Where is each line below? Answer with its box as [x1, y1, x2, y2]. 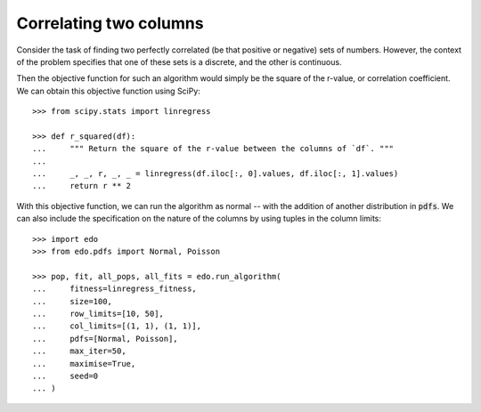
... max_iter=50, [32, 346, 126, 356]
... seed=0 [32, 370, 99, 381]
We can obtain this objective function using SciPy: [16, 85, 200, 96]
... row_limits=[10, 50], [32, 308, 165, 319]
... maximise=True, [32, 359, 136, 368]
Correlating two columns [16, 13, 204, 33]
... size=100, [32, 296, 113, 306]
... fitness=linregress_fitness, [32, 284, 198, 294]
